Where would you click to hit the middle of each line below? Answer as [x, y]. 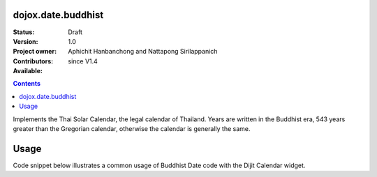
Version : [25, 41]
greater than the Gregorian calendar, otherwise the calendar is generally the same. [132, 129]
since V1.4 [83, 61]
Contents [27, 84]
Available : [28, 71]
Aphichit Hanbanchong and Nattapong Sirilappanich [143, 52]
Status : [24, 32]
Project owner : [35, 52]
